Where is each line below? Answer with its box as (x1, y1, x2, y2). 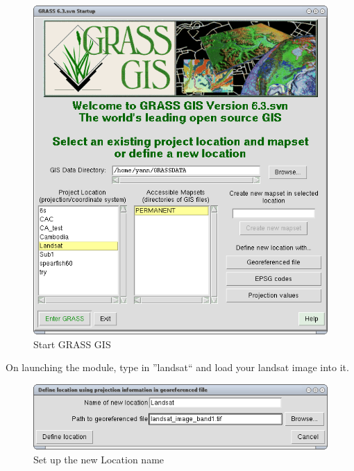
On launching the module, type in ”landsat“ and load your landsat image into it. (6, 360, 349, 375)
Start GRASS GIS (33, 336, 111, 351)
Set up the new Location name (33, 452, 165, 466)
